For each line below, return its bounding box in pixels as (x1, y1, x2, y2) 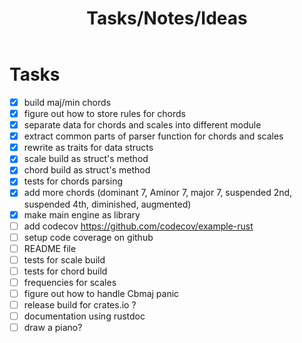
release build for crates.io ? (23, 299, 137, 311)
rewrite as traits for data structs (23, 142, 154, 154)
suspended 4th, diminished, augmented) (23, 198, 192, 210)
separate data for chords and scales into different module (23, 119, 262, 131)
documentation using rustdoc (23, 310, 146, 322)
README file (23, 242, 77, 254)
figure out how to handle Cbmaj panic (23, 287, 180, 299)
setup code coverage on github (23, 231, 154, 243)
